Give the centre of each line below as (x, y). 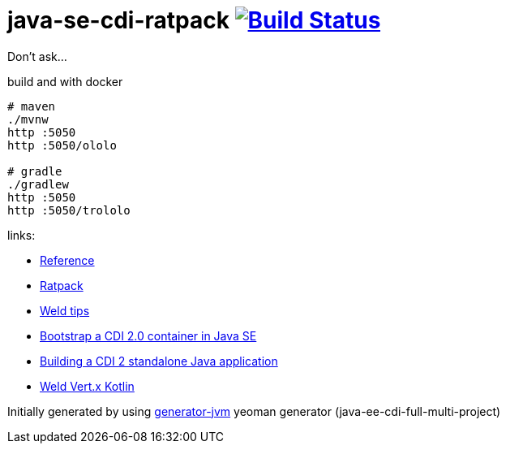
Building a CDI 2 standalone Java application (159, 361)
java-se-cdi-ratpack (118, 20)
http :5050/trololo (69, 210)
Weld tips (65, 310)
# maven (32, 106)
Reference (67, 260)
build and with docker (65, 81)
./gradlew (38, 184)
